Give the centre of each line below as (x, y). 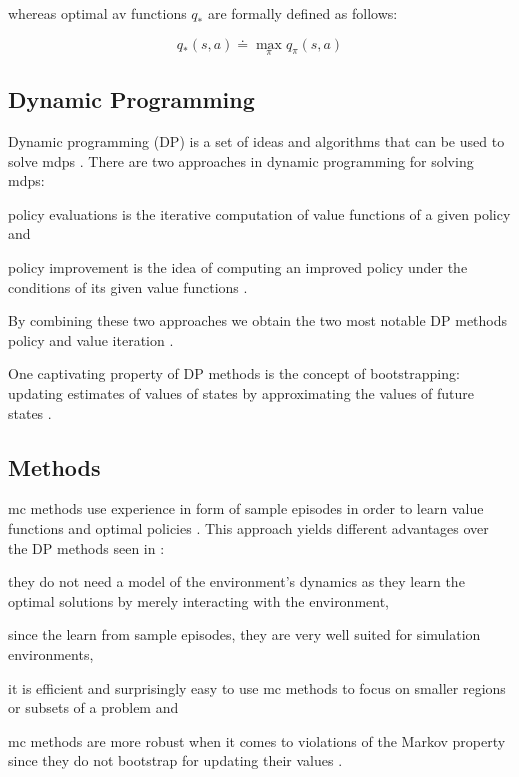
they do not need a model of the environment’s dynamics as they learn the (236, 581)
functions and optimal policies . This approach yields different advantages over (248, 527)
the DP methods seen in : (86, 547)
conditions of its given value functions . (128, 286)
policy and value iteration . (91, 339)
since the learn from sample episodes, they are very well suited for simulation (244, 634)
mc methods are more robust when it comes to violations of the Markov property (257, 740)
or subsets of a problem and (93, 707)
